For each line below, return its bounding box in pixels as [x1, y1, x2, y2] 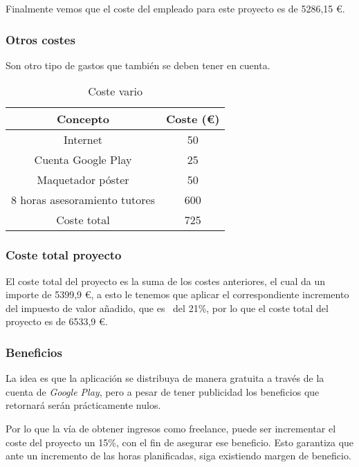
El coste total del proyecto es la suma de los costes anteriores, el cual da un [6, 273, 325, 288]
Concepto [57, 111, 109, 127]
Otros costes [6, 30, 75, 48]
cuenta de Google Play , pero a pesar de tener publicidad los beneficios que [6, 384, 320, 399]
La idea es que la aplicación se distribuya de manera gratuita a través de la [6, 371, 324, 385]
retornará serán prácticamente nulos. [6, 398, 161, 412]
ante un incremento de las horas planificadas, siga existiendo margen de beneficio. [6, 448, 351, 463]
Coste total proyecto [6, 246, 122, 264]
